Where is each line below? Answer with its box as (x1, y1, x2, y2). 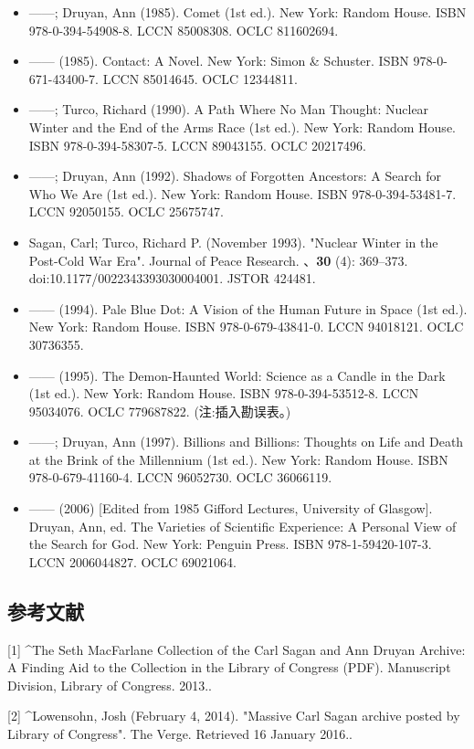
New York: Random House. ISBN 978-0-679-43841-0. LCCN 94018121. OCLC (28, 317, 464, 336)
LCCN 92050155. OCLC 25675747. (28, 202, 224, 221)
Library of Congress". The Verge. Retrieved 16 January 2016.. (7, 724, 353, 744)
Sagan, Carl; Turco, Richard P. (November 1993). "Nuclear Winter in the (28, 232, 438, 251)
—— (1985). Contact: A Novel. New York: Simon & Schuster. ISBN (28, 51, 409, 70)
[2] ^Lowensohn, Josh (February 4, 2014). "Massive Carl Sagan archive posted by (7, 706, 460, 725)
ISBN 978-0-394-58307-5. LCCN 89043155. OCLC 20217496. (28, 135, 367, 154)
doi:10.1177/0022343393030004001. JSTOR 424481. (28, 269, 316, 288)
